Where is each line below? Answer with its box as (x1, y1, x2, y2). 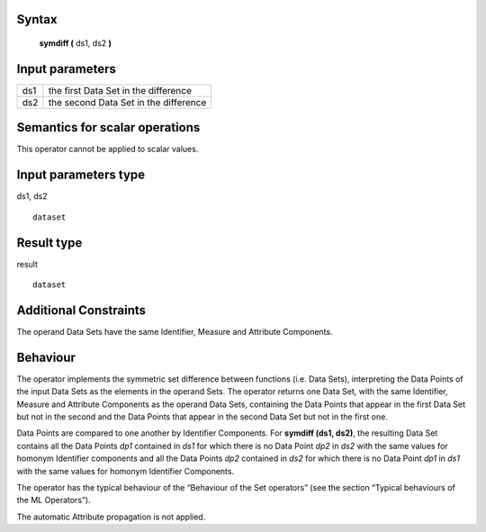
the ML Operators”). (16, 495, 91, 506)
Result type (16, 235, 83, 250)
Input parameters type (16, 167, 146, 183)
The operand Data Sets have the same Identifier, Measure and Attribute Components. (16, 326, 333, 337)
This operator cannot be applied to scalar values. (16, 144, 199, 155)
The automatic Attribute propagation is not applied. (16, 511, 206, 522)
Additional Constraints (16, 302, 147, 318)
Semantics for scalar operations (16, 120, 201, 135)
